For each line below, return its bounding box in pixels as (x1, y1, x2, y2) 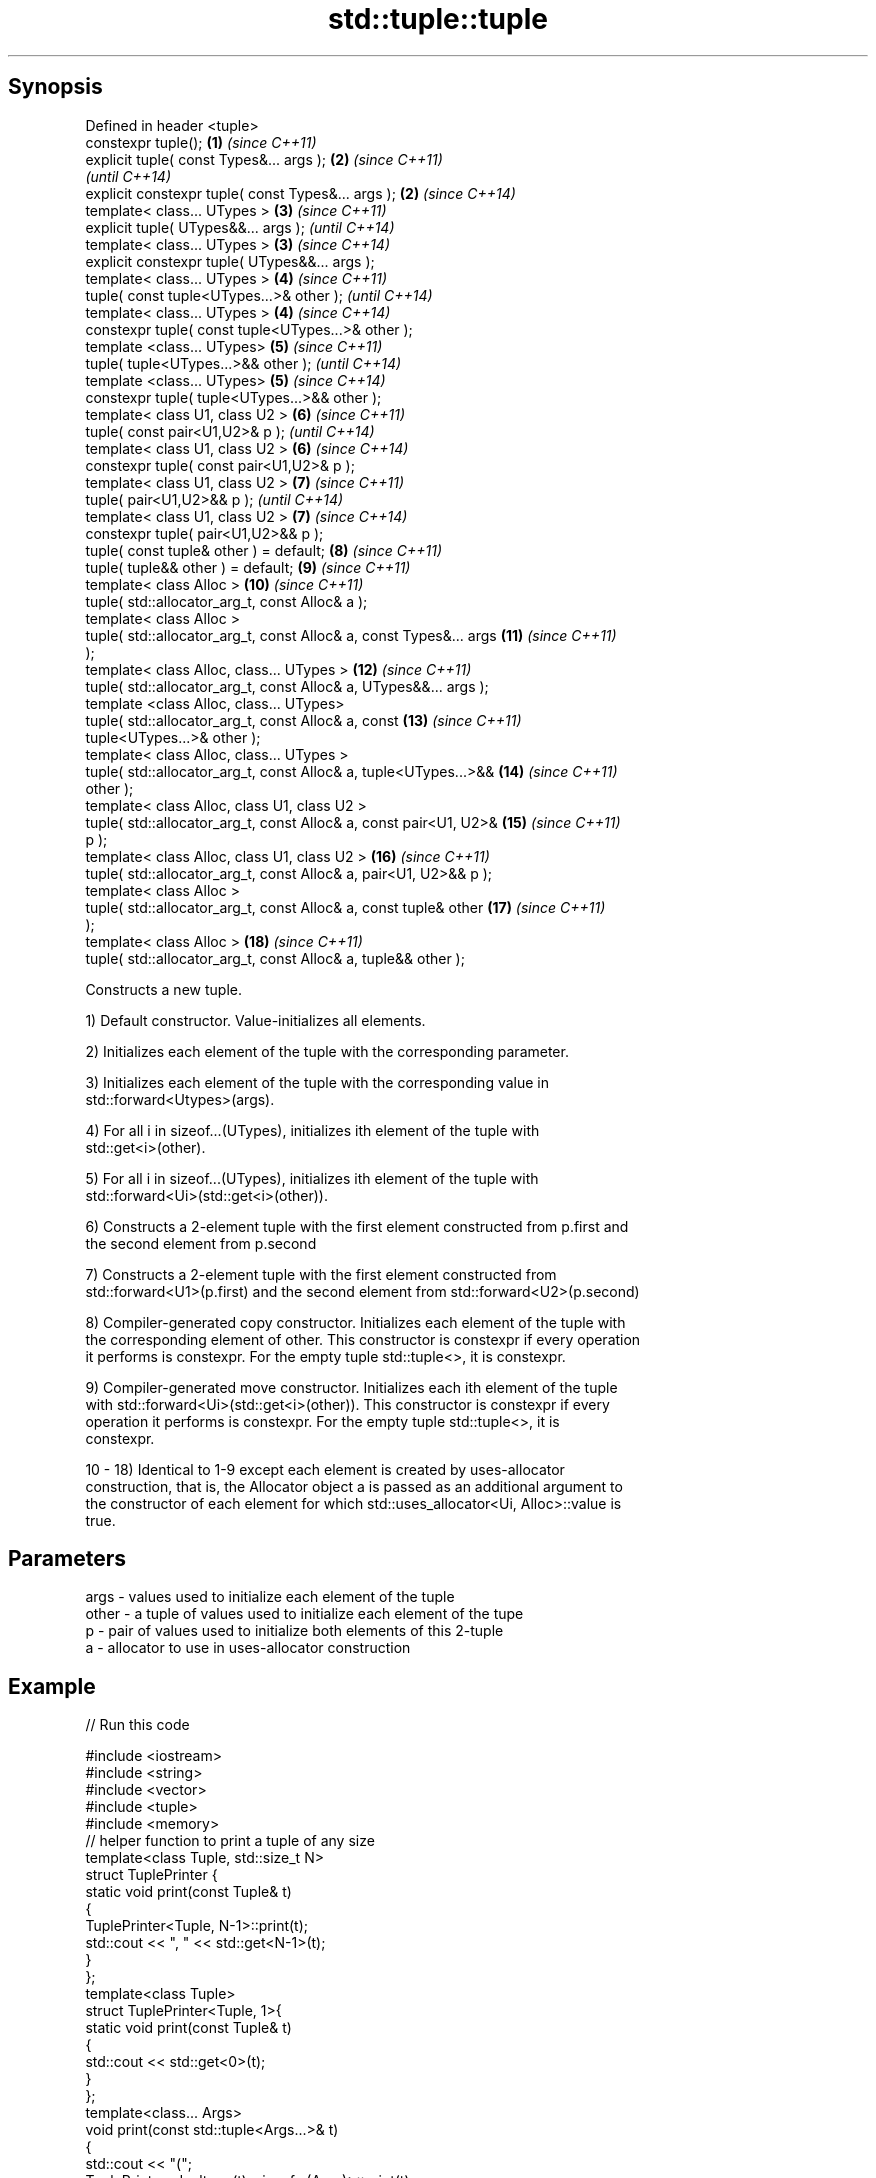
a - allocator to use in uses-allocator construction (85, 1639, 411, 1657)
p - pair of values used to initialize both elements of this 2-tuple (85, 1622, 504, 1640)
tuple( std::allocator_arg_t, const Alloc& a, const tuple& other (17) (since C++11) (85, 898, 606, 916)
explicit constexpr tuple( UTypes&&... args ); (85, 252, 375, 270)
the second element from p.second (85, 1234, 317, 1252)
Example (8, 1673, 96, 1699)
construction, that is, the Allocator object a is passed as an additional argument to (85, 1477, 623, 1495)
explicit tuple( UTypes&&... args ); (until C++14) (85, 218, 395, 236)
